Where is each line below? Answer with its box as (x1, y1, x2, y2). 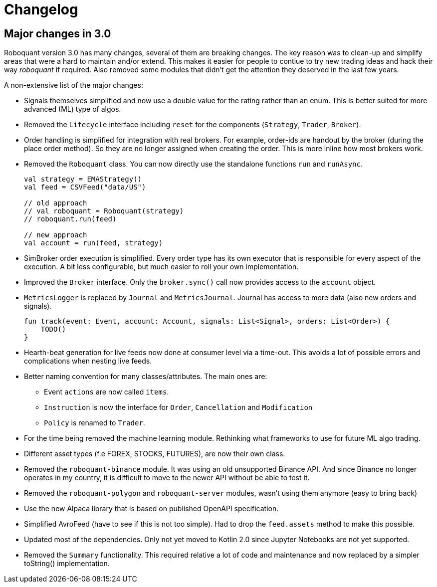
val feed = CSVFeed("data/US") (24, 183, 146, 192)
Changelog (4, 1, 78, 18)
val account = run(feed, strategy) (24, 239, 163, 247)
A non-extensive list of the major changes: (4, 81, 143, 90)
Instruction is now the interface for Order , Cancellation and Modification (44, 403, 313, 412)
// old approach (24, 199, 87, 207)
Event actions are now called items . (44, 388, 169, 396)
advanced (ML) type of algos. (24, 105, 121, 114)
